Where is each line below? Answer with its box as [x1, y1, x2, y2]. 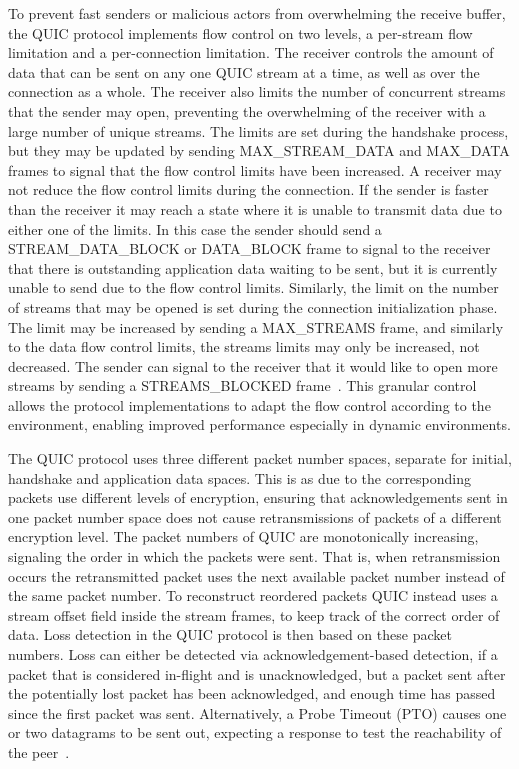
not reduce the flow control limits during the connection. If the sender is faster [8, 179, 489, 200]
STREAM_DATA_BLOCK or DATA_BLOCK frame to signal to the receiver [8, 238, 491, 259]
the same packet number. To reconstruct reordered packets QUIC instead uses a [8, 585, 498, 606]
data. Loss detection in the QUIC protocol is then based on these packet [8, 624, 452, 645]
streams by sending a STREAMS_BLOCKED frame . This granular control [8, 375, 477, 396]
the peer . [8, 741, 70, 762]
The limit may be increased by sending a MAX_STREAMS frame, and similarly [8, 316, 504, 337]
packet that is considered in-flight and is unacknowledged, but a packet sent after [8, 663, 506, 684]
